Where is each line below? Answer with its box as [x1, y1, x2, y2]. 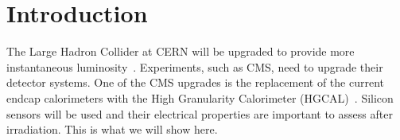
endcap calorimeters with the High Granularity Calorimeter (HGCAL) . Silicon [6, 89, 394, 106]
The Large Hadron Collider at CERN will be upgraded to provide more [6, 43, 355, 60]
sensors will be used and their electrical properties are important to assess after [6, 105, 393, 122]
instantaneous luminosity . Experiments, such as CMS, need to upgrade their [6, 58, 383, 75]
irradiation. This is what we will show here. [6, 121, 218, 138]
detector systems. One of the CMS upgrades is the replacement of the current [6, 74, 384, 91]
